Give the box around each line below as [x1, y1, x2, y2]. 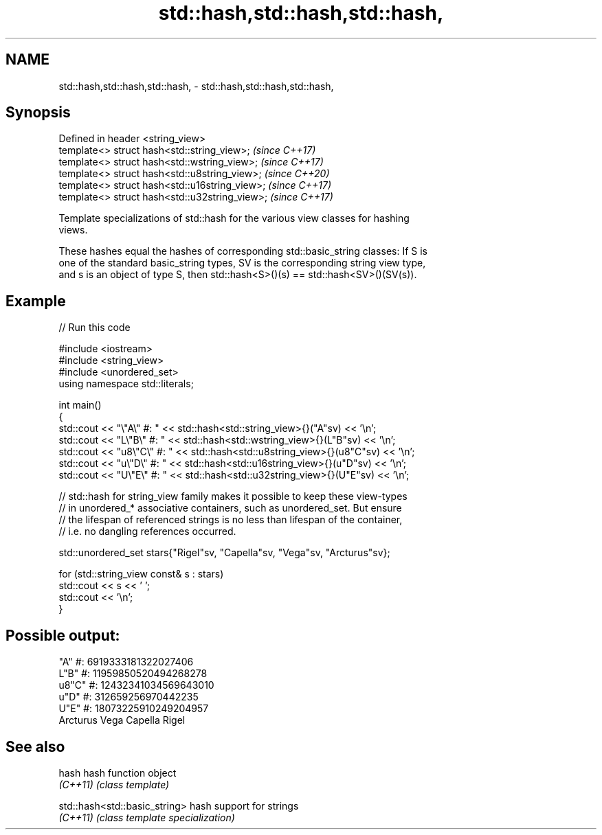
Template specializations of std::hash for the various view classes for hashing [58, 212, 410, 225]
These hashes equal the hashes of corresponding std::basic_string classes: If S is [58, 245, 427, 258]
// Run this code [58, 321, 131, 334]
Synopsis [5, 104, 71, 122]
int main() [58, 399, 102, 411]
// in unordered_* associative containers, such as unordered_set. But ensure [58, 502, 402, 514]
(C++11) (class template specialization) [58, 811, 235, 823]
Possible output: [5, 626, 120, 644]
